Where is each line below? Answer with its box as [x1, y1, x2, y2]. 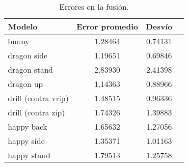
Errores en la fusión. [59, 1, 129, 12]
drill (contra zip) [8, 107, 65, 118]
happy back [8, 121, 48, 132]
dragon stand [8, 64, 53, 75]
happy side [8, 135, 45, 146]
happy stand [8, 149, 51, 161]
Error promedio [76, 21, 138, 32]
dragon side [8, 50, 48, 61]
